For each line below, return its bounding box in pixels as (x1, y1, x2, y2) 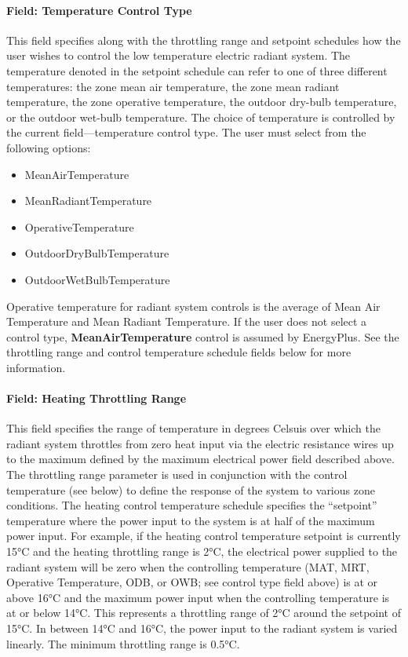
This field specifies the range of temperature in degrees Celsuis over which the (6, 420, 381, 436)
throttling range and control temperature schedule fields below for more (6, 344, 352, 360)
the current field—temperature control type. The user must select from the (6, 124, 366, 141)
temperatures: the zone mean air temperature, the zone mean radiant (6, 78, 340, 94)
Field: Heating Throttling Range (6, 390, 187, 407)
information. (6, 359, 66, 375)
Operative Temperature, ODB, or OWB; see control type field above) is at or (6, 574, 378, 590)
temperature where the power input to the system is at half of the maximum (6, 512, 375, 528)
